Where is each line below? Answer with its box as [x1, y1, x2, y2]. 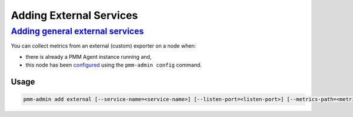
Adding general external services [11, 26, 144, 36]
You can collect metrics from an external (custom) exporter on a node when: [11, 42, 197, 49]
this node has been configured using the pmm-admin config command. [25, 62, 202, 69]
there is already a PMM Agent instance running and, [25, 53, 152, 60]
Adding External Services [11, 9, 138, 22]
